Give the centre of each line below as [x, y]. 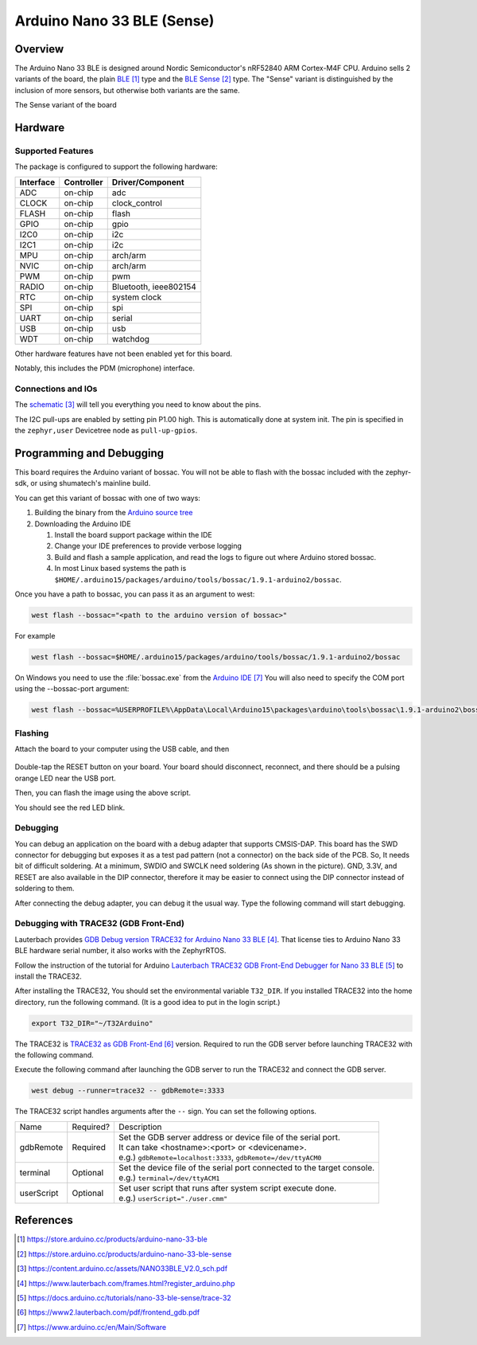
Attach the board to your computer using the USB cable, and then [122, 749]
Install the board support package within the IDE [133, 534]
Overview [39, 49]
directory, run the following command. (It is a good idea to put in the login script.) [147, 1002]
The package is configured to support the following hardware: [116, 166]
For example [35, 635]
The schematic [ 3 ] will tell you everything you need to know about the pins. [138, 405]
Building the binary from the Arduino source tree [114, 513]
